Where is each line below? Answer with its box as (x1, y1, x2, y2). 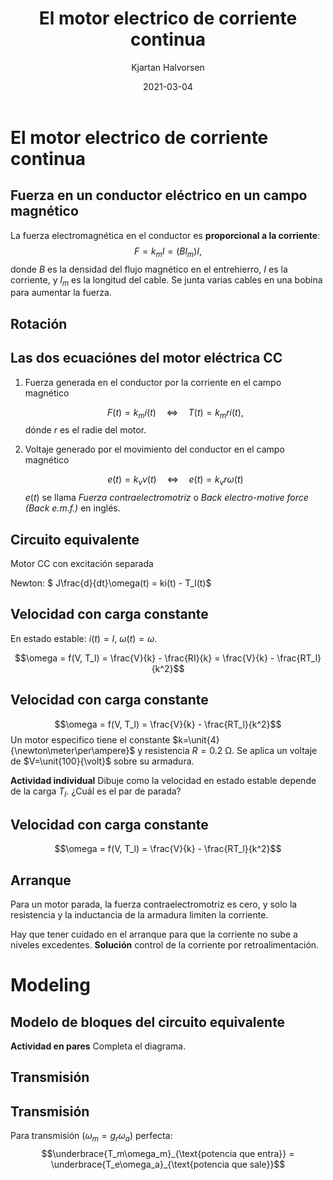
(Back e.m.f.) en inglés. (24, 502, 121, 514)
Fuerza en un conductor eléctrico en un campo (10, 187, 308, 204)
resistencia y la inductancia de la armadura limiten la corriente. (10, 909, 269, 921)
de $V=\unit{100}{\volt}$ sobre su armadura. (10, 755, 195, 767)
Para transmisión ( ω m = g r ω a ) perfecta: (10, 1130, 173, 1144)
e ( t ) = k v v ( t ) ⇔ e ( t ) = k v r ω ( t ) (107, 473, 244, 488)
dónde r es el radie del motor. (24, 424, 147, 436)
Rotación (10, 315, 68, 332)
